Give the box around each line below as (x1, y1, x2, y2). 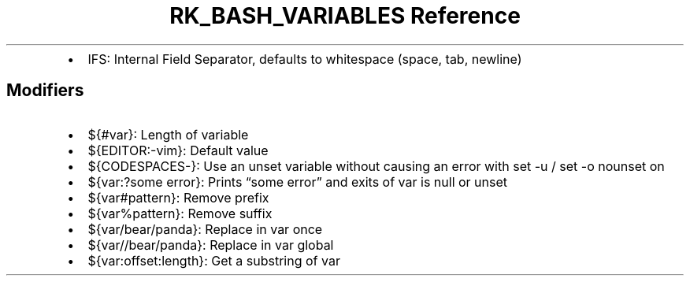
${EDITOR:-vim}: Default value (87, 142, 269, 158)
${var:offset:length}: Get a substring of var (87, 252, 340, 269)
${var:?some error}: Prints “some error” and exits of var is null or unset (87, 173, 508, 190)
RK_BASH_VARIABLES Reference (169, 2, 521, 29)
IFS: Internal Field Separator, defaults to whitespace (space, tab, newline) (87, 50, 522, 67)
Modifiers (6, 80, 84, 101)
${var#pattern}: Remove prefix (87, 189, 269, 206)
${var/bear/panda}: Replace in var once (87, 221, 323, 237)
